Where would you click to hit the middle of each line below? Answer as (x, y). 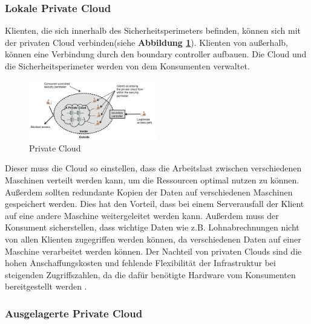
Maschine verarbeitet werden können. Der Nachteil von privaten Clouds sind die (153, 251)
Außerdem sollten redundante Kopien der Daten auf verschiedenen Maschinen (149, 192)
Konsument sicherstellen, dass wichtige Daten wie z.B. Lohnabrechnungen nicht (152, 227)
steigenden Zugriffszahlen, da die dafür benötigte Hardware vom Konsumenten (150, 274)
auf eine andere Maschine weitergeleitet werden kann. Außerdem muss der (142, 215)
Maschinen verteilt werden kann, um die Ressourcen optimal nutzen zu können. (152, 179)
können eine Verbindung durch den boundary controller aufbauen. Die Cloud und (156, 54)
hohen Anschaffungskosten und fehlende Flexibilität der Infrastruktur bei (140, 263)
